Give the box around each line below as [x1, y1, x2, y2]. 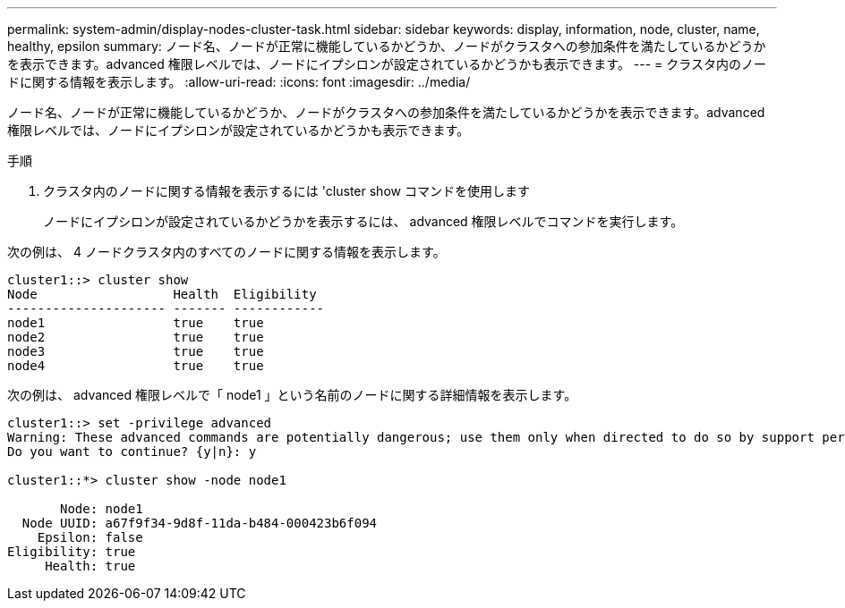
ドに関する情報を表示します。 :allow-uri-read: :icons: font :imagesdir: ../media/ [7, 74, 471, 89]
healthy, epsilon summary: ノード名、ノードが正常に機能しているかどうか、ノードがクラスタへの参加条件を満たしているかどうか [7, 38, 766, 54]
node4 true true [7, 359, 264, 373]
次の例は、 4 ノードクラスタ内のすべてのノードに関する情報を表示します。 [7, 244, 446, 259]
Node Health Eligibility [7, 287, 317, 301]
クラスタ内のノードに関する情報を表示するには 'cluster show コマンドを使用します [43, 183, 530, 198]
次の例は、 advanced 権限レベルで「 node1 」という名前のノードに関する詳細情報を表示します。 [7, 387, 577, 402]
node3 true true [7, 344, 264, 359]
